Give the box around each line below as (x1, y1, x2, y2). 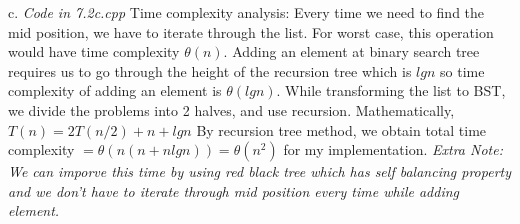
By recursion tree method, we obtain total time (196, 119, 487, 140)
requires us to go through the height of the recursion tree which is (8, 60, 412, 81)
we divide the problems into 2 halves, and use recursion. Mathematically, (8, 99, 455, 120)
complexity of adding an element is (8, 80, 222, 101)
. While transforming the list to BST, (276, 80, 506, 101)
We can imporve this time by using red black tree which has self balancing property (8, 161, 511, 182)
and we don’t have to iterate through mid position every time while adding (8, 180, 460, 201)
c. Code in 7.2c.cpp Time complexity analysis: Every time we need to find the (8, 2, 485, 22)
